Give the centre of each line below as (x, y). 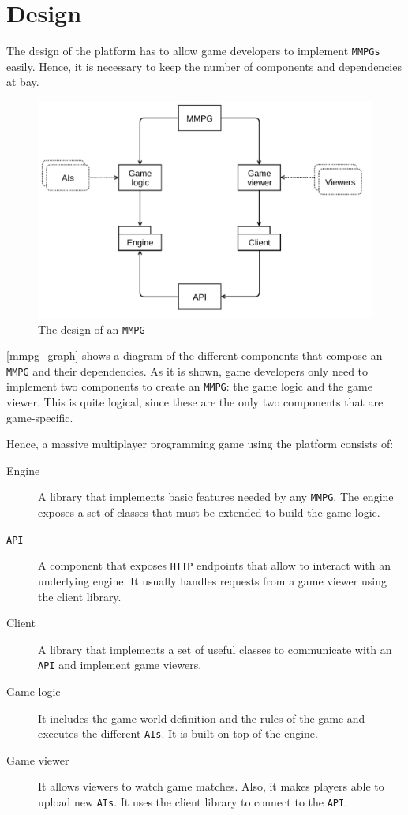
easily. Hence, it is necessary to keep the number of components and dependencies (204, 66)
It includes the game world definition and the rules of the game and (202, 718)
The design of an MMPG (92, 329)
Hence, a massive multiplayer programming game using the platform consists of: (200, 444)
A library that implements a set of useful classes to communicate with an (215, 649)
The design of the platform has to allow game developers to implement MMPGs (193, 51)
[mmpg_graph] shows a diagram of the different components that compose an (195, 355)
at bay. (23, 82)
